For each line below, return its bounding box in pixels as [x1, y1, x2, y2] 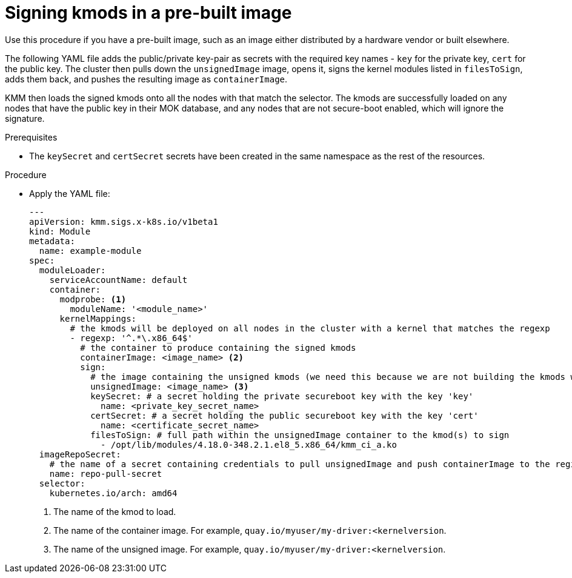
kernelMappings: [59, 313, 137, 324]
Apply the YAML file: [29, 188, 110, 199]
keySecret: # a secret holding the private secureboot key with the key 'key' [90, 391, 474, 401]
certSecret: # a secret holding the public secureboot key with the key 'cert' [90, 410, 479, 420]
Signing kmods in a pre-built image [5, 2, 292, 23]
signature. [5, 113, 45, 124]
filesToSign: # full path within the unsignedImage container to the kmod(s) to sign [90, 430, 510, 440]
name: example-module [39, 245, 142, 256]
